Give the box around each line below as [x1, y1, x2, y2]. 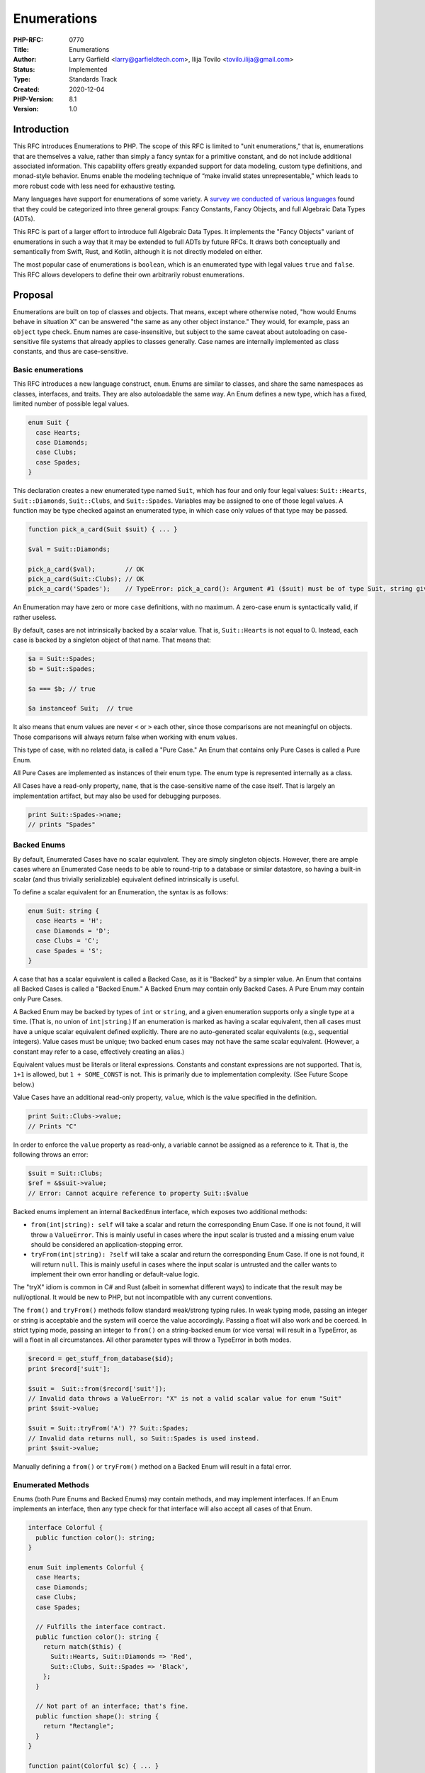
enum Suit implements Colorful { [28, 1563, 144, 1571]
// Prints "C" [28, 1122, 77, 1130]
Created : [13, 85, 40, 94]
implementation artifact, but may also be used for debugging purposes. [13, 791, 221, 800]
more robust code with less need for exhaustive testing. [13, 182, 176, 190]
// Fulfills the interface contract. [35, 1623, 166, 1631]
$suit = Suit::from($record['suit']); [28, 1384, 166, 1393]
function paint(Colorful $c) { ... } [28, 1762, 159, 1769]
